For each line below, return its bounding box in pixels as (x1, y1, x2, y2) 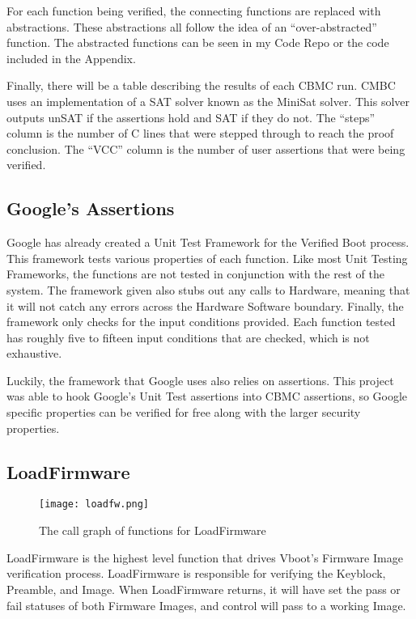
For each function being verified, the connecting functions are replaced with (6, 2, 381, 19)
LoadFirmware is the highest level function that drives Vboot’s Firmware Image (6, 549, 403, 566)
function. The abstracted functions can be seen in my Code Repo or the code (6, 34, 389, 51)
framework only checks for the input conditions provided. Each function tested (6, 313, 396, 330)
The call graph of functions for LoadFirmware (39, 522, 266, 539)
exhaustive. (6, 345, 62, 362)
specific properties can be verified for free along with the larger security (6, 404, 361, 421)
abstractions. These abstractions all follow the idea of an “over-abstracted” (6, 18, 377, 35)
